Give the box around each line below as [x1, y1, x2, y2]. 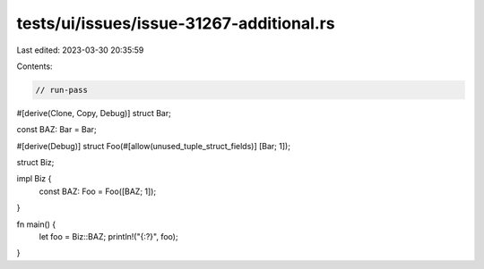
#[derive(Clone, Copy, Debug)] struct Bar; [16, 107, 172, 118]
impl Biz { [16, 173, 52, 184]
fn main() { [16, 219, 56, 230]
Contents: [16, 61, 53, 71]
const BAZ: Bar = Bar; [16, 124, 98, 135]
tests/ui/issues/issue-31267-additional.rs [16, 13, 335, 33]
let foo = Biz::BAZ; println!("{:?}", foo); [39, 231, 178, 242]
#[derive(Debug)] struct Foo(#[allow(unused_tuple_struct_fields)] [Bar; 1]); [16, 140, 291, 151]
